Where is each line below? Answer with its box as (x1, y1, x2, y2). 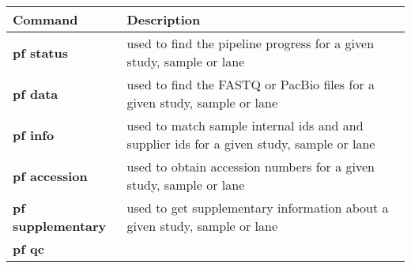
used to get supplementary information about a (126, 198, 389, 217)
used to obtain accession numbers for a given (126, 157, 375, 176)
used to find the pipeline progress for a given (126, 34, 375, 52)
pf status (13, 43, 68, 62)
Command (13, 10, 78, 28)
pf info (13, 125, 55, 144)
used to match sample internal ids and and (126, 116, 364, 134)
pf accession (13, 166, 88, 185)
